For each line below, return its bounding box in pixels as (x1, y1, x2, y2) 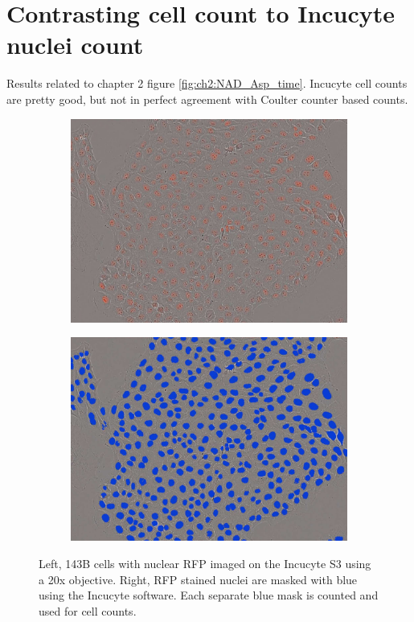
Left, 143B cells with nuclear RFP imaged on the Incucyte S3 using (39, 554, 371, 571)
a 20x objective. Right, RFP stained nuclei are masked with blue (39, 571, 358, 587)
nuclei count (6, 28, 144, 61)
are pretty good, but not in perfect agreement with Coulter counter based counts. (6, 90, 408, 107)
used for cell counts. (39, 602, 137, 619)
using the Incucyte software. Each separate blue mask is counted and (39, 587, 379, 603)
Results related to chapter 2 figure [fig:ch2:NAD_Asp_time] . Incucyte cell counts (6, 75, 408, 92)
